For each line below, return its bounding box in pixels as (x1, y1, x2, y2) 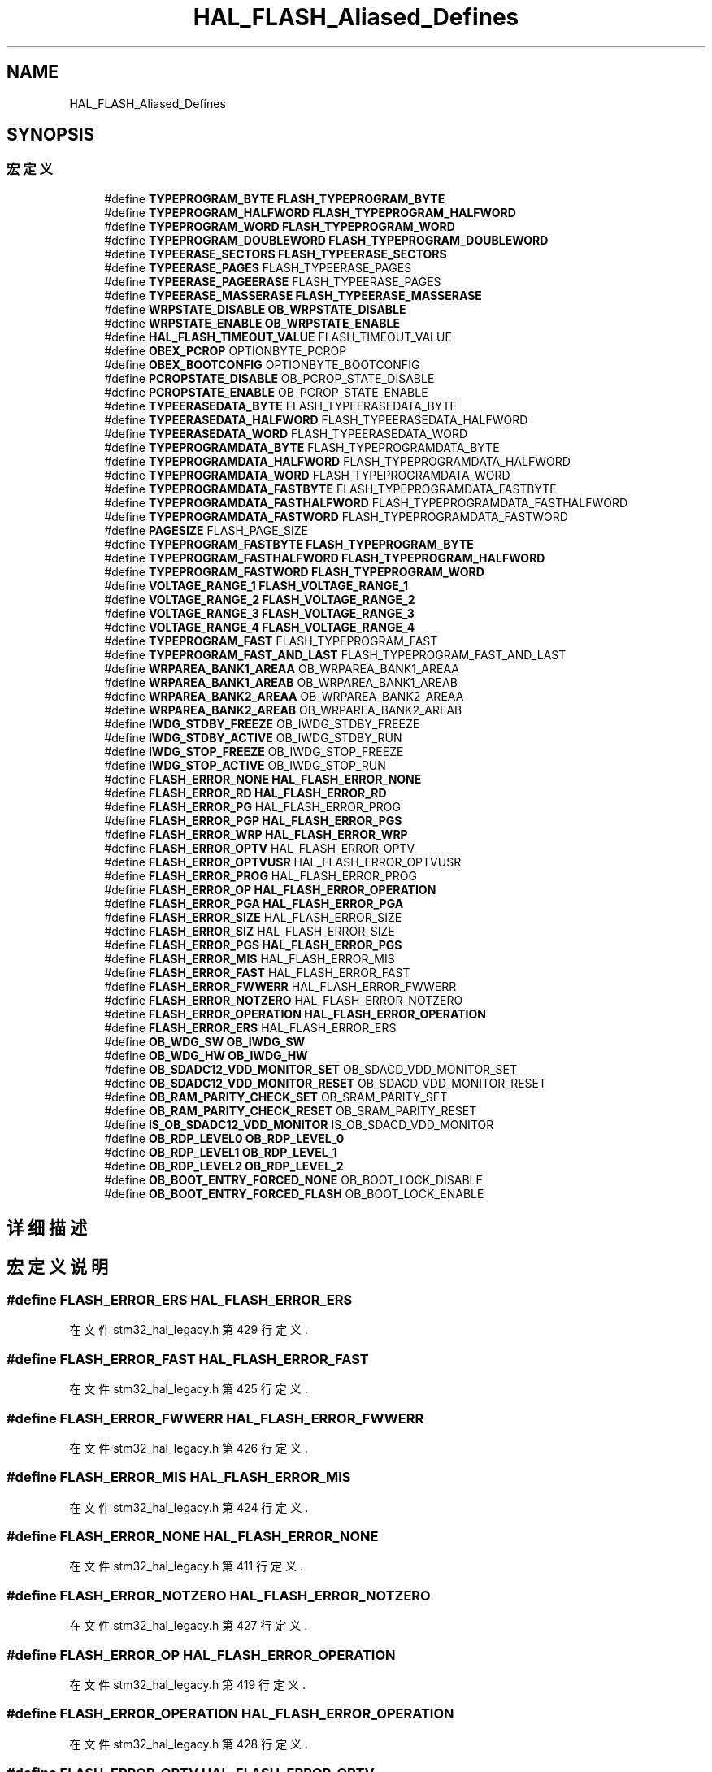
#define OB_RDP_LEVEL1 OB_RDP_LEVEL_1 (104, 1144, 337, 1159)
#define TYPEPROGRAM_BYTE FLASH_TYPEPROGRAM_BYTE (104, 191, 445, 206)
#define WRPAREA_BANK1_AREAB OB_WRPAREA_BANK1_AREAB (104, 675, 458, 689)
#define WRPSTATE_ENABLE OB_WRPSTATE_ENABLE (104, 315, 400, 330)
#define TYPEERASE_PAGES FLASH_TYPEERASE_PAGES (104, 260, 412, 275)
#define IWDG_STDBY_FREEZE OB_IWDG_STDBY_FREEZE (104, 716, 420, 731)
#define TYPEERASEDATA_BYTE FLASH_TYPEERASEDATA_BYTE (104, 398, 457, 413)
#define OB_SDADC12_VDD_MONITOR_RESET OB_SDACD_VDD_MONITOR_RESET (104, 1075, 547, 1090)
